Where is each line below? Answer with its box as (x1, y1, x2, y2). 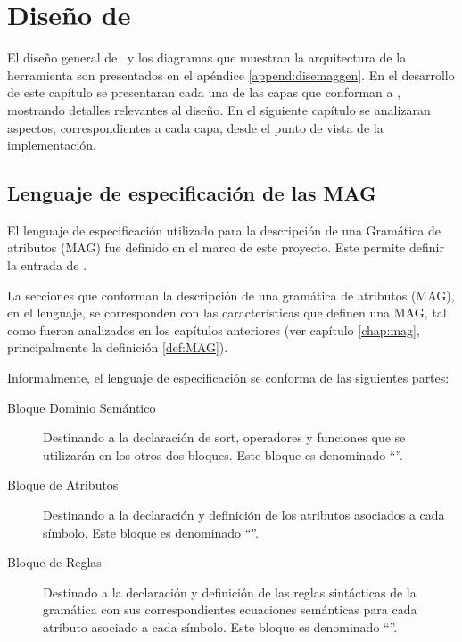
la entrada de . (7, 256, 87, 275)
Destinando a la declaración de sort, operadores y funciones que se (43, 428, 406, 447)
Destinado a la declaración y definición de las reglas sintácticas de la (43, 582, 417, 601)
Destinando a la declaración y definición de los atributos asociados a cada (43, 506, 445, 524)
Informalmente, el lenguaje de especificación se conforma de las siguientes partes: (7, 368, 450, 387)
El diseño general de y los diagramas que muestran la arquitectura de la (7, 48, 407, 67)
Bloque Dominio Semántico (7, 398, 156, 416)
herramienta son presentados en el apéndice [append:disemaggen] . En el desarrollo (7, 65, 455, 84)
